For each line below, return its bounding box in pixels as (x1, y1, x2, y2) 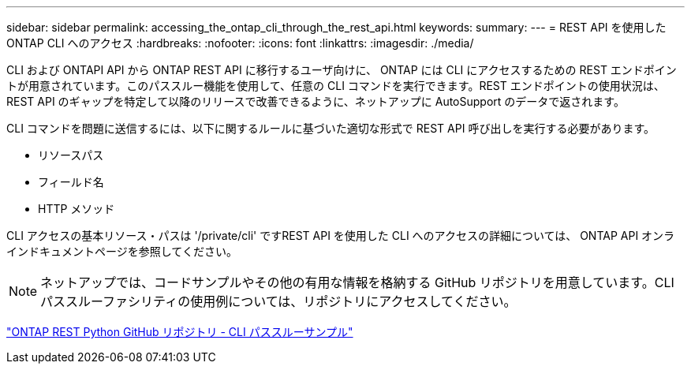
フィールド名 (38, 175, 104, 189)
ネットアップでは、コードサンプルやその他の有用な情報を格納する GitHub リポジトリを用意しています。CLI (40, 275, 674, 290)
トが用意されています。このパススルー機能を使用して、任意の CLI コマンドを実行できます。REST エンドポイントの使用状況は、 (6, 79, 665, 92)
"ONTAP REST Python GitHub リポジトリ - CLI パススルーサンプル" (6, 325, 353, 338)
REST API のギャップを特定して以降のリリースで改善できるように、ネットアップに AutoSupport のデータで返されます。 (6, 95, 625, 108)
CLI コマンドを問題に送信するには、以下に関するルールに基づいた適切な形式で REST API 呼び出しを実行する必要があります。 (6, 121, 655, 135)
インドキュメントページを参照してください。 (6, 245, 237, 258)
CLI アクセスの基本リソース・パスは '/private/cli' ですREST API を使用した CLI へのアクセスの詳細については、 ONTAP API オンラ (6, 229, 675, 242)
